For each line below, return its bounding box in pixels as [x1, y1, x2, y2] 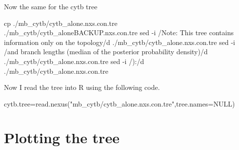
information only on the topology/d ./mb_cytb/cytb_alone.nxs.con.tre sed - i [4, 37, 236, 47]
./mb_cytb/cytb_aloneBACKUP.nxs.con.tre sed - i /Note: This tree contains [4, 27, 234, 38]
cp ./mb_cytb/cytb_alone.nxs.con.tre [4, 18, 118, 28]
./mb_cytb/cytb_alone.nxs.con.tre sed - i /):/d [4, 56, 144, 66]
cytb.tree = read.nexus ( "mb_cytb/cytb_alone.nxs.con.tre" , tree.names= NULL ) [4, 98, 235, 108]
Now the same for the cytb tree [4, 1, 98, 11]
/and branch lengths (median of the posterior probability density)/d [4, 46, 208, 57]
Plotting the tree [4, 127, 119, 147]
